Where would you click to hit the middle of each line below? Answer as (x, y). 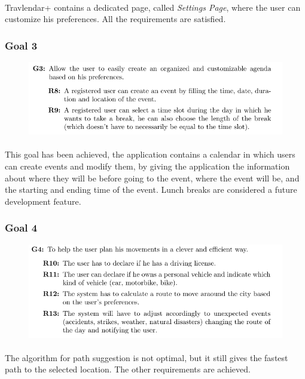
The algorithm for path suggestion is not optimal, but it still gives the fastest (147, 357)
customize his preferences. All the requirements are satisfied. (115, 19)
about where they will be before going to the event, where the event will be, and (152, 178)
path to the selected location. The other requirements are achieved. (128, 369)
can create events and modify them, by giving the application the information (147, 166)
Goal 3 (21, 45)
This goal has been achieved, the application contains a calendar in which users (150, 154)
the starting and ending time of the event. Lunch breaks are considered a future (151, 189)
